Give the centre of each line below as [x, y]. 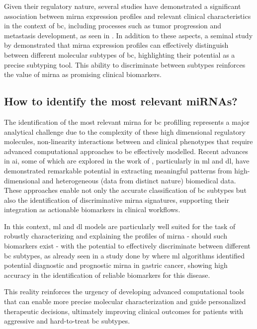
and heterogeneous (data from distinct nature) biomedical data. [139, 180]
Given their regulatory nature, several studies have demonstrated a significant [123, 6]
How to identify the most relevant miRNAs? [121, 101]
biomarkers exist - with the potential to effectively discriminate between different [127, 246]
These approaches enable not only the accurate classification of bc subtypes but [125, 190]
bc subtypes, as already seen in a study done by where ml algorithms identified [125, 255]
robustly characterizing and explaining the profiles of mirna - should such [116, 236]
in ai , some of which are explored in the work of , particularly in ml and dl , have [127, 161]
